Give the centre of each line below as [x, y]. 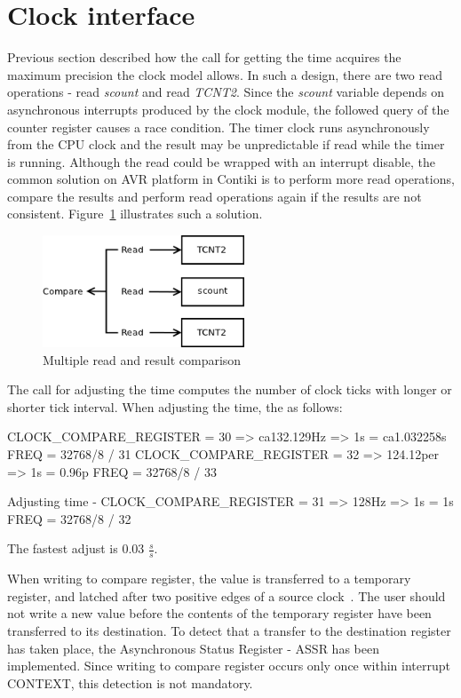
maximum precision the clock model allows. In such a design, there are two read [225, 74]
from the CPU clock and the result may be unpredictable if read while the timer [226, 144]
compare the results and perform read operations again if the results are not [215, 196]
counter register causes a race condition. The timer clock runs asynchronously [219, 127]
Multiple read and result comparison [142, 359]
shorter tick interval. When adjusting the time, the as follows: [175, 406]
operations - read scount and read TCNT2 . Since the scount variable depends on [226, 92]
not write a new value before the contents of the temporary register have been [219, 613]
